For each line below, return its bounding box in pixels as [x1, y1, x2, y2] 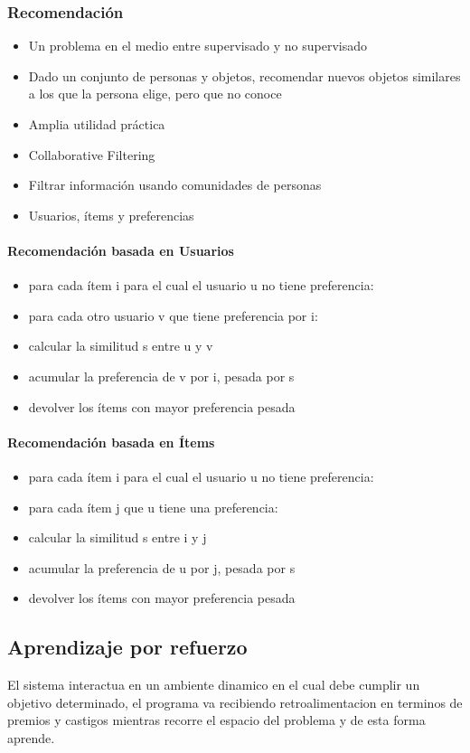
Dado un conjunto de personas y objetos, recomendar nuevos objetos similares [28, 66, 461, 85]
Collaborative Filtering [28, 145, 155, 164]
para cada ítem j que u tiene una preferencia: [28, 497, 278, 516]
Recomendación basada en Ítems [7, 432, 215, 451]
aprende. [7, 728, 55, 747]
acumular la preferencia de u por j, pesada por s [28, 558, 296, 577]
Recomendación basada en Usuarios [7, 240, 234, 259]
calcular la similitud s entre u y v [28, 336, 213, 355]
